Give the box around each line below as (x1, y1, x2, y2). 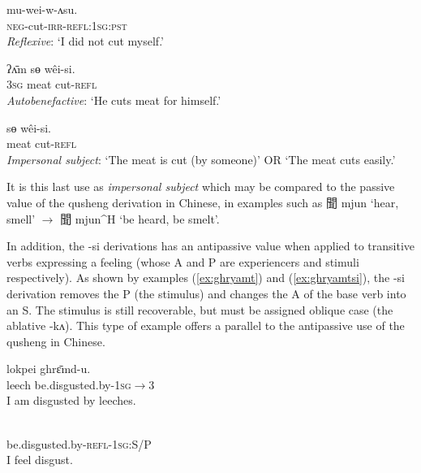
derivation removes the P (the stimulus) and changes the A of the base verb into (6, 284, 406, 302)
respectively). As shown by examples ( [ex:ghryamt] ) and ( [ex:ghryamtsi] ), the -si (6, 269, 405, 286)
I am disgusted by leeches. (6, 392, 136, 409)
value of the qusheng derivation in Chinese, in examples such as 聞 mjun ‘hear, (6, 193, 399, 210)
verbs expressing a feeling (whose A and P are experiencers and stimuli (6, 253, 359, 270)
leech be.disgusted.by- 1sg (6, 375, 131, 393)
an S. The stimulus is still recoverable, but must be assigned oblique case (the (6, 301, 393, 318)
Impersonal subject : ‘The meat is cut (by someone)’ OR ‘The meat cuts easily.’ (6, 150, 396, 167)
